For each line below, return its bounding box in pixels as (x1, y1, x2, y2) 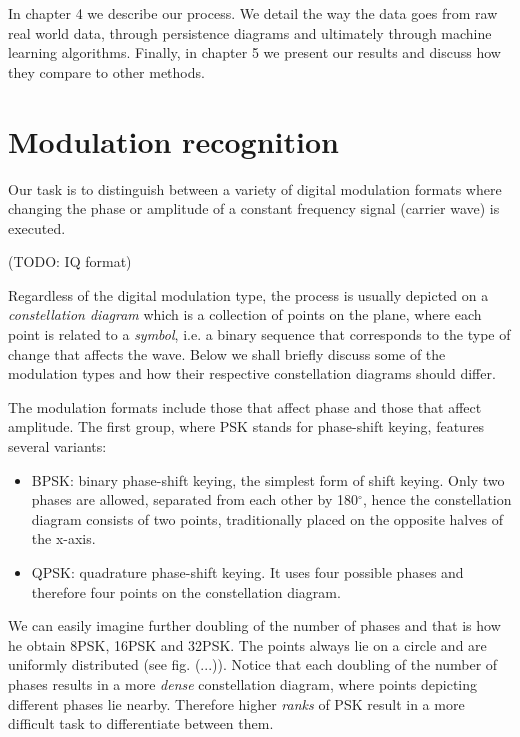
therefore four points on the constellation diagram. (31, 581, 341, 602)
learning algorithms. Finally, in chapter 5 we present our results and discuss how (8, 42, 501, 63)
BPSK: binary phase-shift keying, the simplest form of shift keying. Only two (31, 469, 505, 490)
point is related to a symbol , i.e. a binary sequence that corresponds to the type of (8, 324, 511, 345)
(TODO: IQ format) (8, 251, 132, 272)
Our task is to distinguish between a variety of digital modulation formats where (8, 178, 502, 199)
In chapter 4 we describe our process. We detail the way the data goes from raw (8, 3, 498, 23)
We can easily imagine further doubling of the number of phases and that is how (8, 615, 501, 636)
